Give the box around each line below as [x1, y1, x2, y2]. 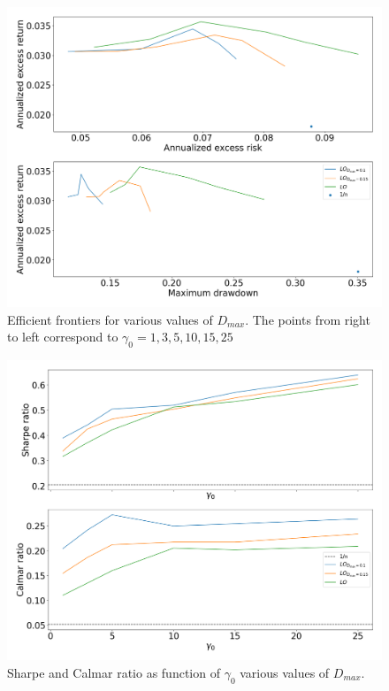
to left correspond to [7, 327, 118, 346]
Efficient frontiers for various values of [7, 310, 213, 328]
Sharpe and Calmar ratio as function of [7, 663, 220, 681]
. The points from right [245, 310, 370, 328]
